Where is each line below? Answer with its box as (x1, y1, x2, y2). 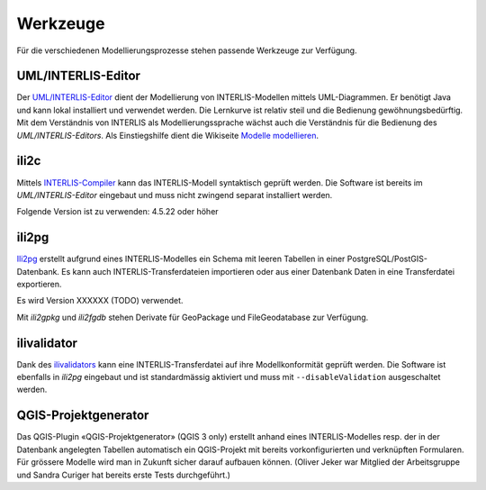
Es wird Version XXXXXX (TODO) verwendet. (16, 295, 184, 306)
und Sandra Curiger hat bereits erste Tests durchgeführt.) (16, 469, 231, 480)
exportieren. (16, 279, 62, 289)
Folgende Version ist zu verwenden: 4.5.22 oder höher (16, 206, 220, 217)
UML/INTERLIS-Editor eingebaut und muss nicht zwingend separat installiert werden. (16, 189, 333, 200)
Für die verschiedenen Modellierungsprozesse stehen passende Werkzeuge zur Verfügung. (16, 45, 357, 56)
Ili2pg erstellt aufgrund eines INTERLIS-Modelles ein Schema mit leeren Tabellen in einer (16, 253, 346, 265)
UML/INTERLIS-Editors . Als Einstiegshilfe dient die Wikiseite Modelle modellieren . (16, 130, 319, 141)
